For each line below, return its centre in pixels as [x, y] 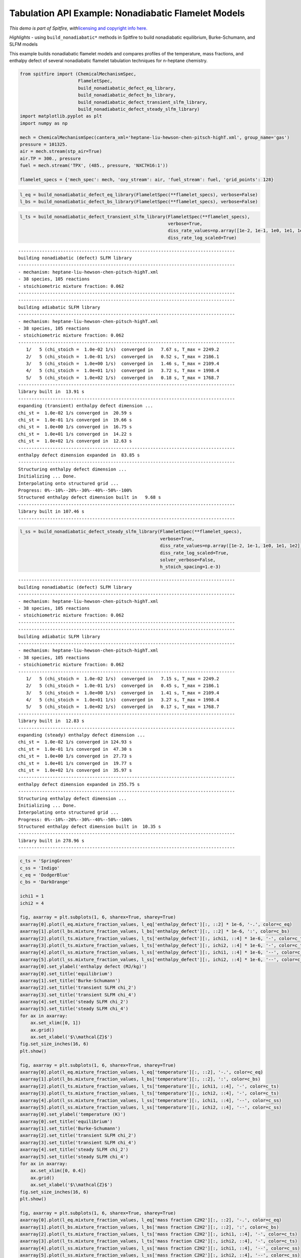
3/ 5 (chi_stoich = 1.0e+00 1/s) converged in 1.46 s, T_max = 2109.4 [122, 363]
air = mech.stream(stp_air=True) [61, 151]
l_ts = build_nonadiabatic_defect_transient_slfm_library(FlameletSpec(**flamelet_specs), [135, 217]
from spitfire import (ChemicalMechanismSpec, [78, 74]
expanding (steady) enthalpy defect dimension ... [82, 735]
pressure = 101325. [44, 144]
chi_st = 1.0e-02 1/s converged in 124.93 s [75, 742]
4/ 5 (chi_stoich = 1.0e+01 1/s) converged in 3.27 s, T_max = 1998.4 [122, 700]
